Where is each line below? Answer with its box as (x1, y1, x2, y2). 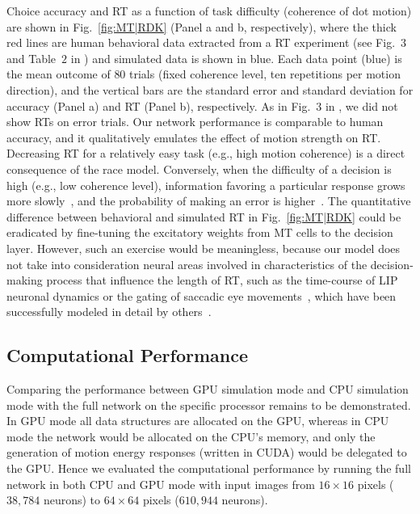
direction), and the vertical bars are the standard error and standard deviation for (6, 81, 414, 98)
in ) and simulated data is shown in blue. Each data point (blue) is (70, 49, 402, 66)
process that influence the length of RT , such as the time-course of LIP (46, 272, 398, 289)
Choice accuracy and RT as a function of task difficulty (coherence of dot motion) (6, 2, 412, 19)
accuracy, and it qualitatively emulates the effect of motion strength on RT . (6, 128, 381, 145)
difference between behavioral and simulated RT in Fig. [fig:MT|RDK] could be (6, 208, 401, 225)
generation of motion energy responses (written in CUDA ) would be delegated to (6, 444, 407, 461)
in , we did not (325, 97, 398, 114)
